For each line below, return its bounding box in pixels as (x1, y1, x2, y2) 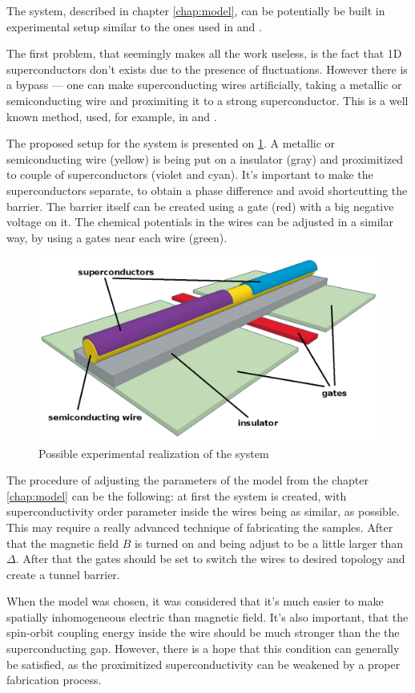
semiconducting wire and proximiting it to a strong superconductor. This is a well (6, 91, 409, 108)
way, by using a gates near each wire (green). (6, 229, 228, 245)
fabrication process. (6, 671, 102, 688)
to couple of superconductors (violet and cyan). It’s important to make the (6, 166, 373, 183)
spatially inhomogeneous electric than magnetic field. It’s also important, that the (6, 608, 409, 625)
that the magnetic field (6, 534, 119, 551)
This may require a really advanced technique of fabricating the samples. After (6, 518, 393, 535)
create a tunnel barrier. (6, 565, 120, 582)
